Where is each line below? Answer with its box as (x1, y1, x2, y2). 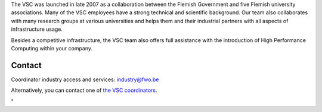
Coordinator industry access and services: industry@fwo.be (11, 76, 159, 83)
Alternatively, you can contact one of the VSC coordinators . (11, 87, 157, 94)
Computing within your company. (11, 44, 92, 52)
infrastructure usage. (11, 25, 63, 33)
